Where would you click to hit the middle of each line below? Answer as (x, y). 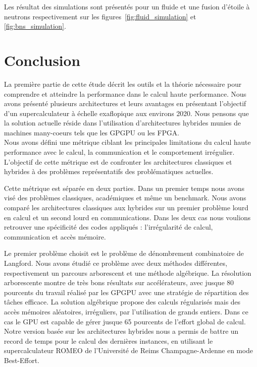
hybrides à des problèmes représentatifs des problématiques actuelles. (109, 171)
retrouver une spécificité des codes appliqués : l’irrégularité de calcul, (108, 227)
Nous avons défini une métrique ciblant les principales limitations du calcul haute (128, 142)
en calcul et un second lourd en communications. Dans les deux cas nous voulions (128, 217)
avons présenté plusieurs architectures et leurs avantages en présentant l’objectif (125, 103)
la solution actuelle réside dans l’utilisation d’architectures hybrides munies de (123, 123)
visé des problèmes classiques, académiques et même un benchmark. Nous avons (125, 198)
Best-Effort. (22, 360)
